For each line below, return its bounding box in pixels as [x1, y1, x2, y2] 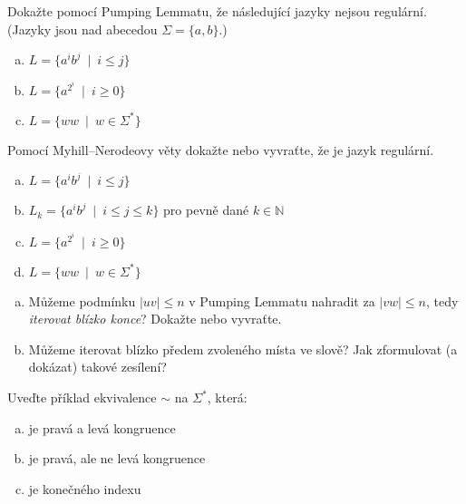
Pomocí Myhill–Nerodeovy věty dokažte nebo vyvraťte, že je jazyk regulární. [7, 140, 434, 159]
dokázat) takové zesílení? [28, 357, 167, 376]
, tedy [425, 291, 459, 310]
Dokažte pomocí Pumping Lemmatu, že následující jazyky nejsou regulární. [7, 2, 427, 20]
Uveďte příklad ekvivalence [7, 388, 157, 407]
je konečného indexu [28, 479, 141, 498]
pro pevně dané [163, 200, 249, 219]
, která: [207, 388, 248, 407]
